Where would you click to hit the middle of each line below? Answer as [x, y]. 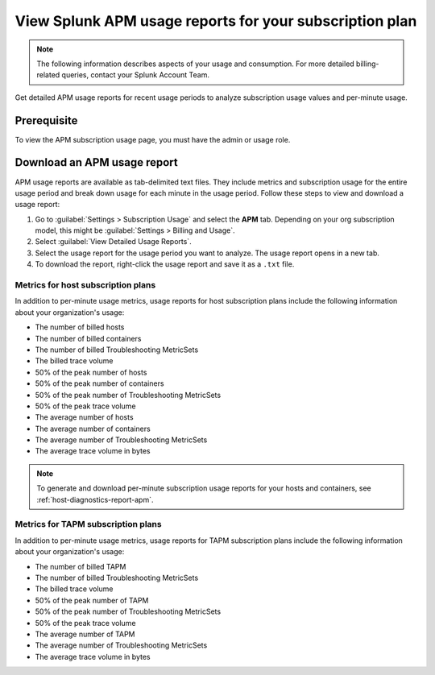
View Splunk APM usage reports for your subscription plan [216, 21]
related [48, 75]
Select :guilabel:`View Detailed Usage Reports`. [114, 242]
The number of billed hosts [80, 327]
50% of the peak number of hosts [91, 372]
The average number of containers [93, 429]
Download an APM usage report [97, 162]
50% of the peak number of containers [99, 383]
